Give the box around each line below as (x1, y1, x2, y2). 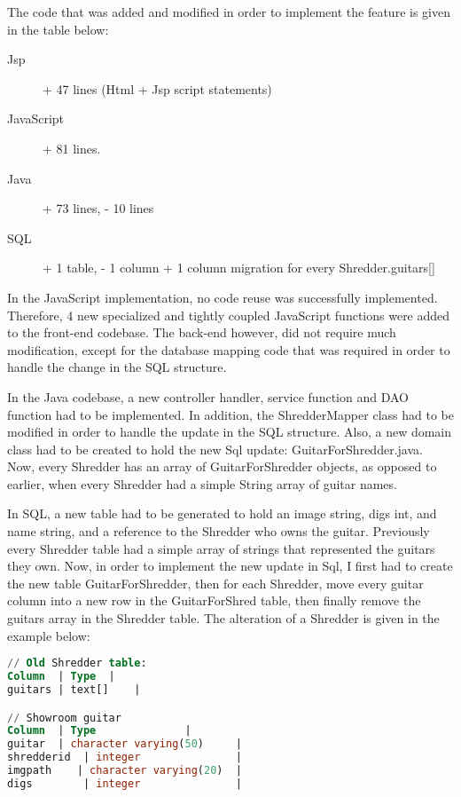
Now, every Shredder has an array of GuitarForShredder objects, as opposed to (7, 457, 437, 476)
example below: (7, 626, 90, 644)
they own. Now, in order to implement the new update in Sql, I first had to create (7, 556, 453, 575)
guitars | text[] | (7, 683, 141, 696)
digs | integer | (7, 777, 242, 790)
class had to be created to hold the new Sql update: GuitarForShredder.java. (7, 439, 423, 458)
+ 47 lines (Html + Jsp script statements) (43, 79, 272, 98)
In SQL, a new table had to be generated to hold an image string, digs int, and (7, 504, 437, 523)
